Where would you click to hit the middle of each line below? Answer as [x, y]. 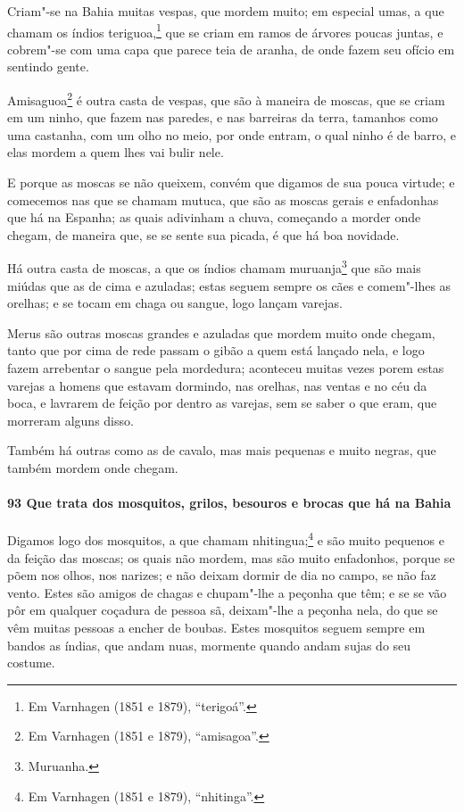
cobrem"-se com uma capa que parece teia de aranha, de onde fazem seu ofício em [231, 49]
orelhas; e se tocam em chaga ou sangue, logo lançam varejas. [175, 303]
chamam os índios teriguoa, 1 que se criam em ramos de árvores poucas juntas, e [225, 30]
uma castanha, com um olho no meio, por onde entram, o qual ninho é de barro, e [232, 134]
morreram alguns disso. [70, 420]
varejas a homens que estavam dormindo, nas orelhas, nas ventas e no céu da [217, 385]
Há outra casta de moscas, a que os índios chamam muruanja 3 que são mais [214, 267]
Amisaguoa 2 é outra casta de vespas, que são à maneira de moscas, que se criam [226, 99]
